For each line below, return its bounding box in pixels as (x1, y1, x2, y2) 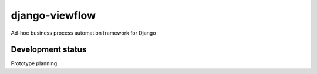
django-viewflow (11, 9, 96, 22)
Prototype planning (11, 60, 58, 67)
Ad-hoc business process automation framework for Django (11, 29, 156, 36)
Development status (11, 45, 87, 55)
